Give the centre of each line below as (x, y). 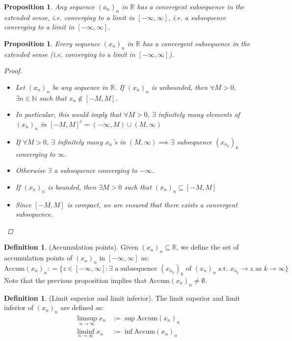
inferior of (19, 307)
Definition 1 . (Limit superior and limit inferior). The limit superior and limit (122, 298)
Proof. (13, 71)
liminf (86, 332)
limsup (87, 318)
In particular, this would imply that (68, 114)
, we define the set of (208, 247)
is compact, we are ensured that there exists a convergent (152, 204)
